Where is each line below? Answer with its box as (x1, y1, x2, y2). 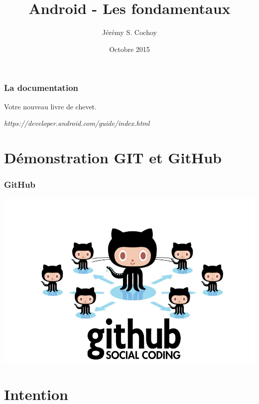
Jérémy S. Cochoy (102, 27, 157, 37)
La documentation (4, 81, 79, 94)
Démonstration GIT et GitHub (4, 147, 222, 167)
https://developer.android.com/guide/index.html (4, 118, 150, 128)
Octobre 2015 (109, 43, 150, 54)
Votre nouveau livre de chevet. (4, 101, 97, 111)
